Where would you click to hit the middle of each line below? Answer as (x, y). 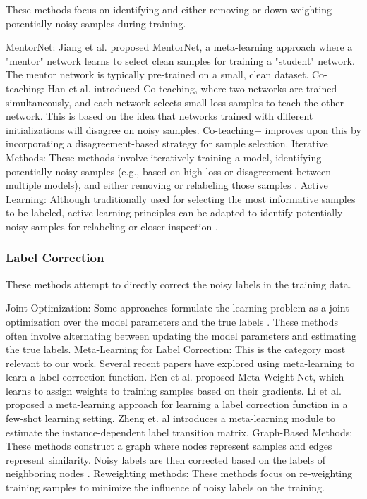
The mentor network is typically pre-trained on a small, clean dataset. (157, 74)
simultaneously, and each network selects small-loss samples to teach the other (175, 102)
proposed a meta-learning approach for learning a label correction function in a (177, 404)
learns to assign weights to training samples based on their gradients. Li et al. (174, 390)
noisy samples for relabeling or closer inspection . (112, 226)
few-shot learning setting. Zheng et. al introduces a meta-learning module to (171, 418)
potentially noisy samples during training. (96, 23)
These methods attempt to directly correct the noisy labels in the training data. (179, 284)
